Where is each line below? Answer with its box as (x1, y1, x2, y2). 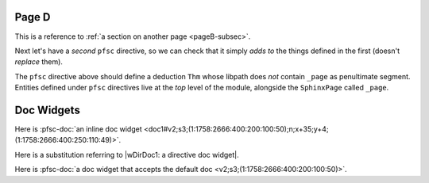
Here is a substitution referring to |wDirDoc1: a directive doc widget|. (14, 150, 239, 159)
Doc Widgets (14, 103, 81, 116)
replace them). (14, 57, 64, 67)
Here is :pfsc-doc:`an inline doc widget (14, 124, 142, 134)
